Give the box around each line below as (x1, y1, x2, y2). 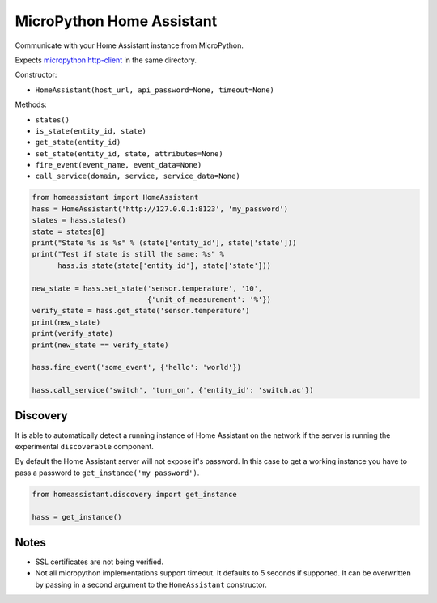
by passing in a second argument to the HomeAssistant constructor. (35, 580, 267, 589)
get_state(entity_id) (35, 138, 121, 147)
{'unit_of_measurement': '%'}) (146, 295, 271, 304)
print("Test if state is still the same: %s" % (32, 249, 224, 259)
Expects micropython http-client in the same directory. (15, 55, 197, 65)
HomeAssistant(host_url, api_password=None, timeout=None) (35, 85, 275, 95)
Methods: (15, 100, 48, 109)
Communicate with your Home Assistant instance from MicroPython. (15, 40, 244, 50)
